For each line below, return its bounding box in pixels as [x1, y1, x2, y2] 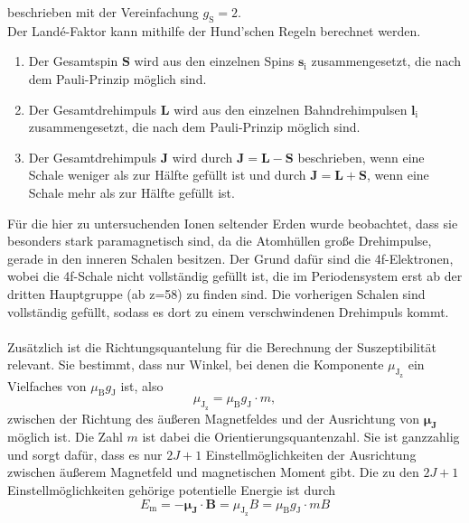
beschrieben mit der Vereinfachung [7, 3, 199, 21]
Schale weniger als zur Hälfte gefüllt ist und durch [28, 165, 306, 184]
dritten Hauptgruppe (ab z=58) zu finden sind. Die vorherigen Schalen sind [7, 284, 426, 303]
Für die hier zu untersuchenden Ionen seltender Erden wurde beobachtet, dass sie [7, 213, 458, 232]
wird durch [172, 147, 233, 166]
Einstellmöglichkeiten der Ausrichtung [205, 444, 417, 463]
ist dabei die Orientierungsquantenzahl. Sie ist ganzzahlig [142, 427, 460, 446]
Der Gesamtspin [28, 51, 118, 70]
